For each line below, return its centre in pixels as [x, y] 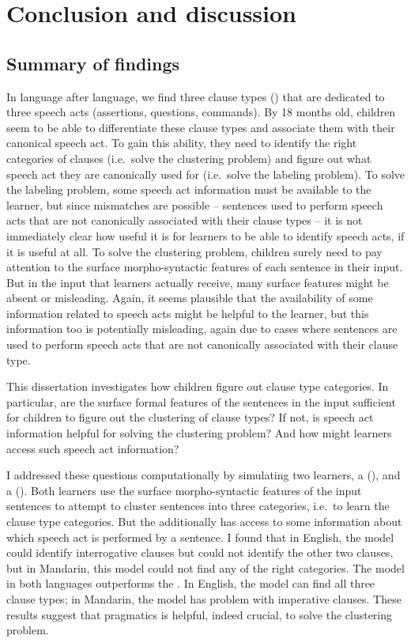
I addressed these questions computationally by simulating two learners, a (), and [204, 475]
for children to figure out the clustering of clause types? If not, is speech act [190, 417]
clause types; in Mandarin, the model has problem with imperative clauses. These [204, 598]
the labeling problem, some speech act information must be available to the [189, 189]
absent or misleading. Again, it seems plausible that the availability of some [190, 298]
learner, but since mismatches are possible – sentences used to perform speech [195, 204]
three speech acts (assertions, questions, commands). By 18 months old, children [201, 112]
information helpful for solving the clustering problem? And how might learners [199, 433]
